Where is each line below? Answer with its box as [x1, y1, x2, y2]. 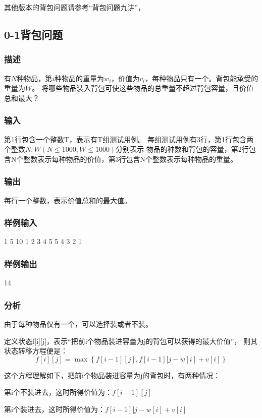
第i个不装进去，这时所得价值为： [4, 387, 112, 397]
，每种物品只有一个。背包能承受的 [145, 73, 258, 83]
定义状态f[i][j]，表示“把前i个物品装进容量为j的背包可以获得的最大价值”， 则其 [4, 335, 258, 346]
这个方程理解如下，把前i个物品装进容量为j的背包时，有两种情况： [4, 370, 221, 380]
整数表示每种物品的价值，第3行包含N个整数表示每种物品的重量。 [23, 153, 237, 164]
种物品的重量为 [55, 73, 104, 83]
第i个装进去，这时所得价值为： [4, 404, 105, 414]
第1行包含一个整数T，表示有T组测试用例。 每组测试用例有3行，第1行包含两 [4, 134, 253, 144]
